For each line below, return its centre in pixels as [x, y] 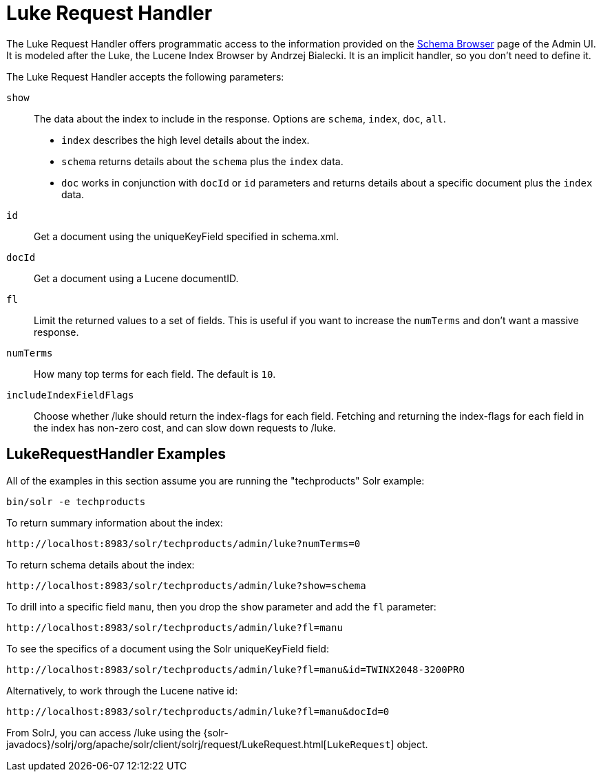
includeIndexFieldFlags [70, 395]
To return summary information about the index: [115, 522]
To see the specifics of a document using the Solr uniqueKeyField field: [168, 648]
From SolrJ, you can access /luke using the [104, 732]
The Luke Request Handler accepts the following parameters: [145, 76]
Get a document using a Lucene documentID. [136, 278]
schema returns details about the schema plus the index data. [202, 161]
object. [412, 744]
